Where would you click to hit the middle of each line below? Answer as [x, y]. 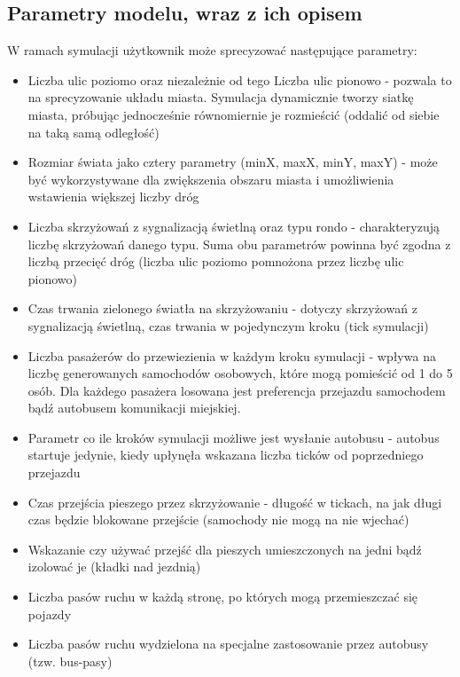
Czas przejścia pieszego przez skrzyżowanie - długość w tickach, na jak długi [235, 502]
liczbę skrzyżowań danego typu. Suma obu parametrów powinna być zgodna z [239, 244]
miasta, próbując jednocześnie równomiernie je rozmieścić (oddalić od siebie [234, 114]
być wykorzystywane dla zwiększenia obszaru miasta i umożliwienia [211, 179]
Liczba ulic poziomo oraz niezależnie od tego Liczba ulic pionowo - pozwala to [240, 79]
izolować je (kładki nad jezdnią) [114, 567]
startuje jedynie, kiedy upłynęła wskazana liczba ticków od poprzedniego [226, 455]
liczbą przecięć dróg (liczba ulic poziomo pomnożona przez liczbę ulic [216, 261]
